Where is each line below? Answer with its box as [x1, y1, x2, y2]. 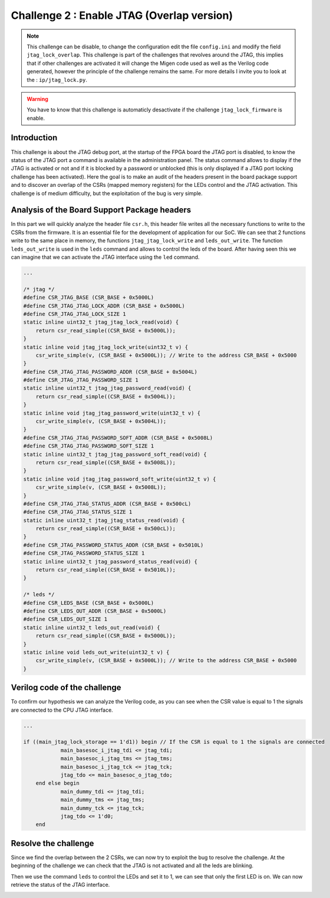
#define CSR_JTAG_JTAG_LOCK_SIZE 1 [23, 310, 126, 317]
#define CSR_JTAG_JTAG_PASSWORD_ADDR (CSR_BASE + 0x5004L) [23, 369, 197, 375]
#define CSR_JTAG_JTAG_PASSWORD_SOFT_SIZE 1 [23, 443, 154, 449]
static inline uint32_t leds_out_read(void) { [23, 624, 160, 631]
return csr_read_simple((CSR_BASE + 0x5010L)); [35, 567, 176, 573]
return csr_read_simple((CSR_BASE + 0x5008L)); [35, 459, 176, 466]
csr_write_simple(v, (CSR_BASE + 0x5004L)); [35, 418, 167, 425]
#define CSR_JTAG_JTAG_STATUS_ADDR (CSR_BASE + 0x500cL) [23, 500, 192, 507]
